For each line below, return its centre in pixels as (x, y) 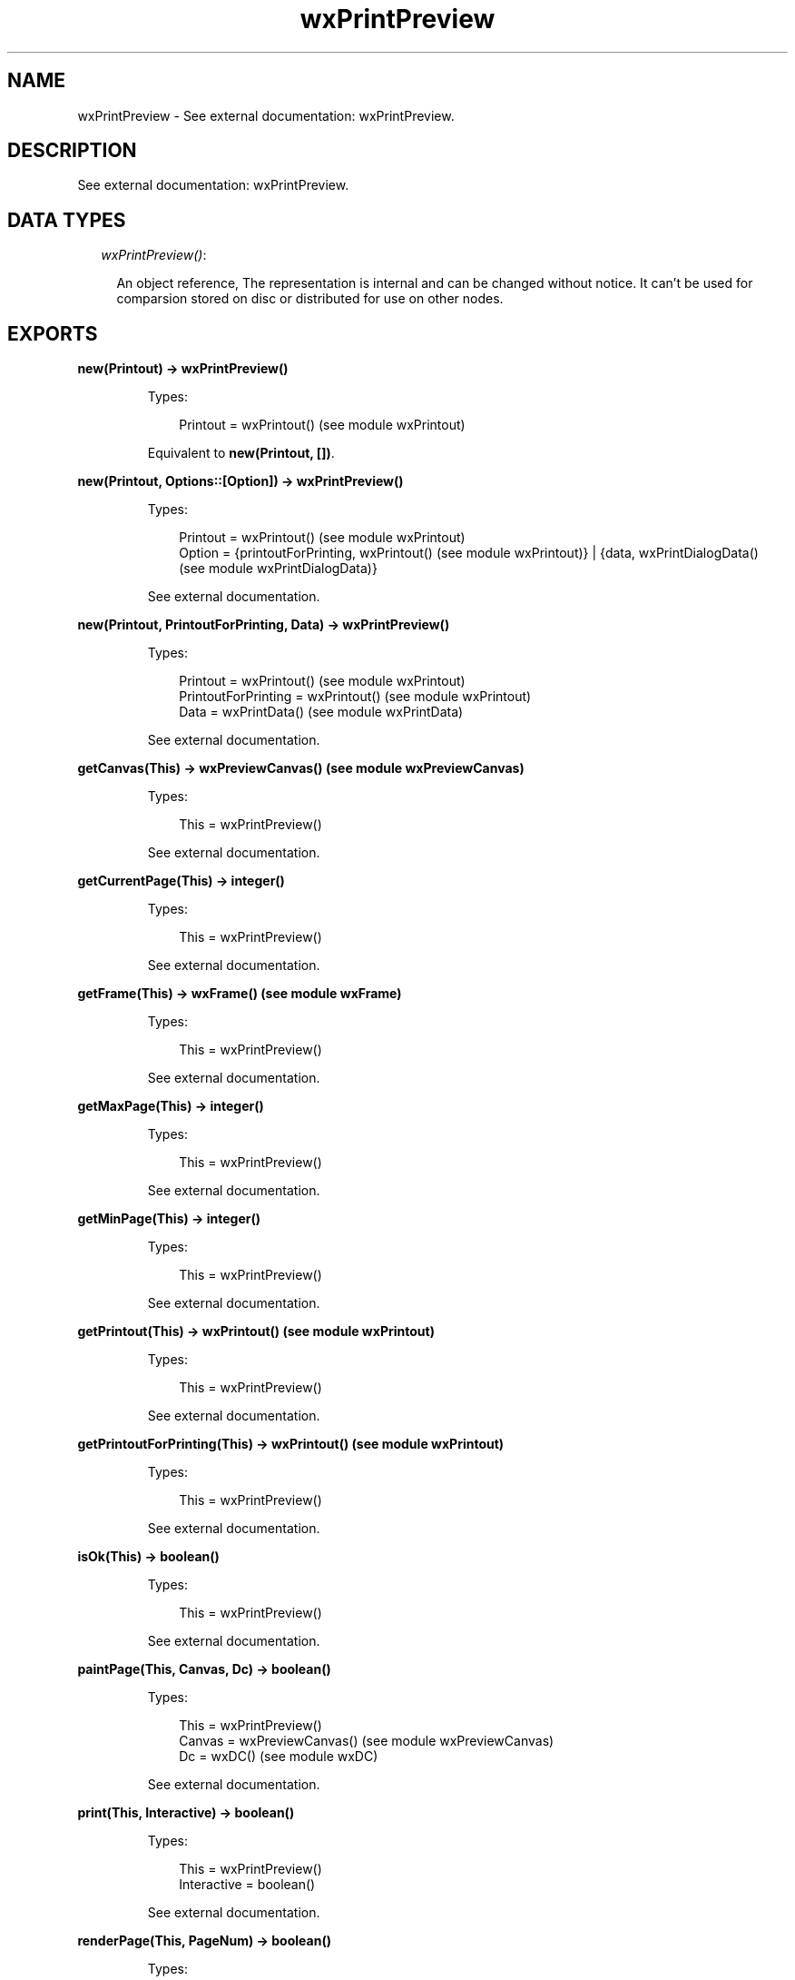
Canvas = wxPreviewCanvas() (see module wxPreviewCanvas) (367, 1741)
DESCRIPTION (72, 151)
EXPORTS (53, 333)
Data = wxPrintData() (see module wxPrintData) (321, 712)
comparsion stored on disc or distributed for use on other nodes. (310, 299)
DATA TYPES (67, 220)
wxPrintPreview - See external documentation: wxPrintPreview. (266, 115)
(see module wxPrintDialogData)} (278, 569)
